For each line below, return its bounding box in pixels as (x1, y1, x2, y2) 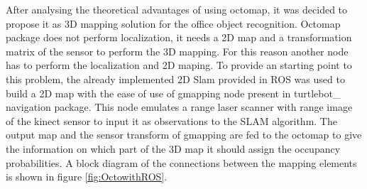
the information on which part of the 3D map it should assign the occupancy (6, 141, 341, 156)
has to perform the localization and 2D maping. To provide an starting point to (6, 58, 352, 72)
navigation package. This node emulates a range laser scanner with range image (6, 99, 353, 114)
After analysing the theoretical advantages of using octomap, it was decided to (6, 2, 348, 16)
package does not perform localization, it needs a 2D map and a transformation (6, 30, 352, 45)
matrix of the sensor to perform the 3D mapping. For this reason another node (6, 43, 349, 58)
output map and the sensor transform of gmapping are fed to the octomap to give (6, 127, 362, 142)
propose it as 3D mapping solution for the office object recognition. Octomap (6, 16, 341, 31)
